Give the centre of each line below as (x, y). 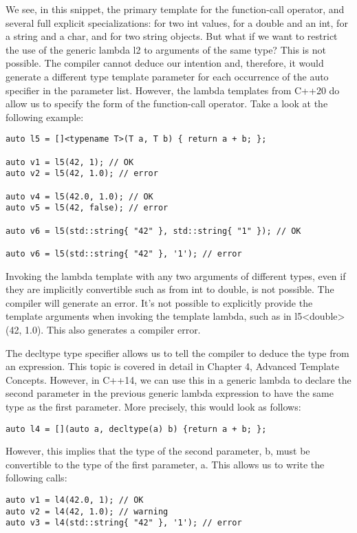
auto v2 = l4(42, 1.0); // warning (87, 511)
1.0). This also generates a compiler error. (112, 329)
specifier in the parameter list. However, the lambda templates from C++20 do (173, 90)
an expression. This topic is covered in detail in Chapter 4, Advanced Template (172, 366)
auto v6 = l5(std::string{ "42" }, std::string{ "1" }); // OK (153, 231)
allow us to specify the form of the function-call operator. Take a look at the (167, 104)
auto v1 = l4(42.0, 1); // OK (75, 500)
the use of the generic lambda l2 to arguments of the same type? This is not (166, 49)
